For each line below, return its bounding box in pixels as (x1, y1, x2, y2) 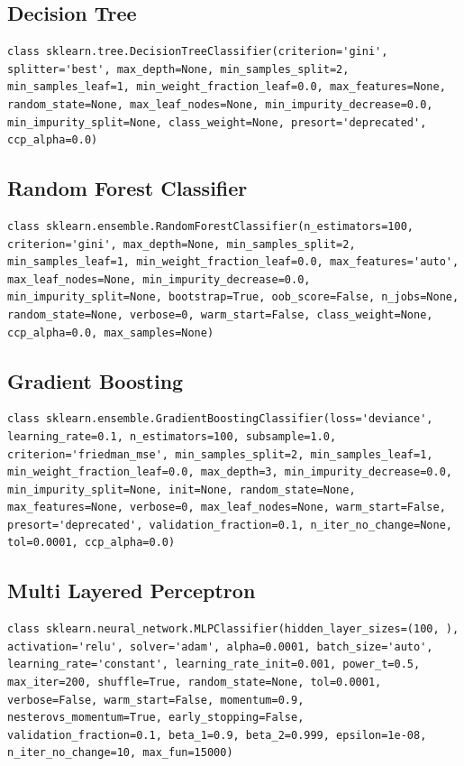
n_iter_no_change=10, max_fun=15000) (7, 746, 233, 760)
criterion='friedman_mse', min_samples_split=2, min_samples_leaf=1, (7, 448, 433, 461)
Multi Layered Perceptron (7, 577, 256, 604)
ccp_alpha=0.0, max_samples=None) (7, 326, 214, 339)
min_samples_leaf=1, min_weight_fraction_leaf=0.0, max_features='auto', (7, 255, 459, 269)
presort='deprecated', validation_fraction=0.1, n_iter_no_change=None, (7, 518, 452, 531)
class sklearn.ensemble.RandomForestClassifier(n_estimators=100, (7, 219, 414, 233)
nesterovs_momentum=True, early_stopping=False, (7, 711, 305, 724)
